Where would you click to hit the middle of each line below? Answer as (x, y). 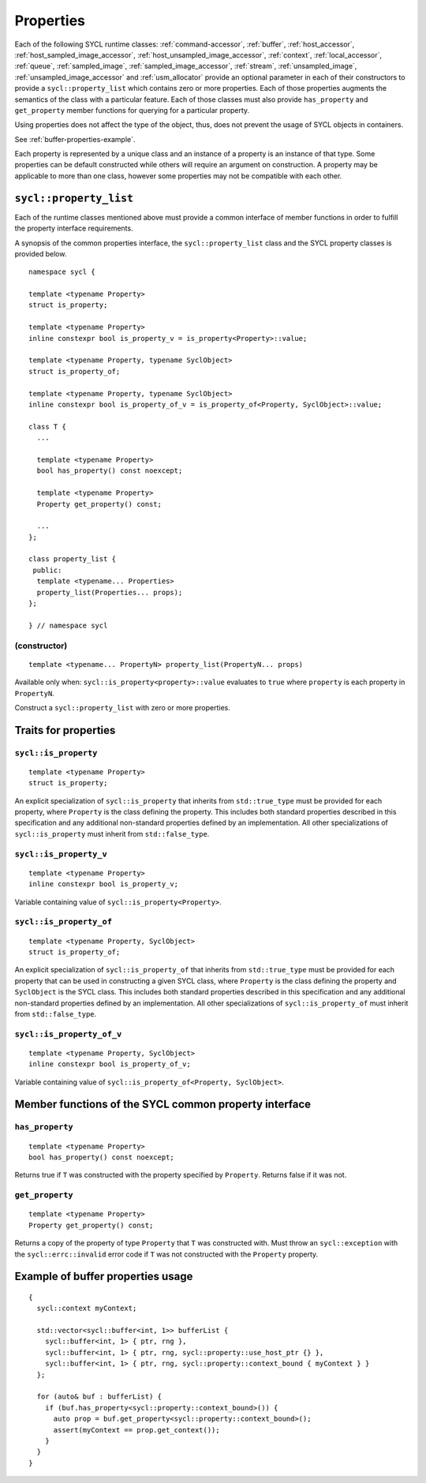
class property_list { (73, 559)
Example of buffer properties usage (104, 1277)
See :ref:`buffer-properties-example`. (75, 139)
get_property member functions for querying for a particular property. (132, 110)
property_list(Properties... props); (110, 592)
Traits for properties (65, 730)
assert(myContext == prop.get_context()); (136, 1430)
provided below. (41, 253)
